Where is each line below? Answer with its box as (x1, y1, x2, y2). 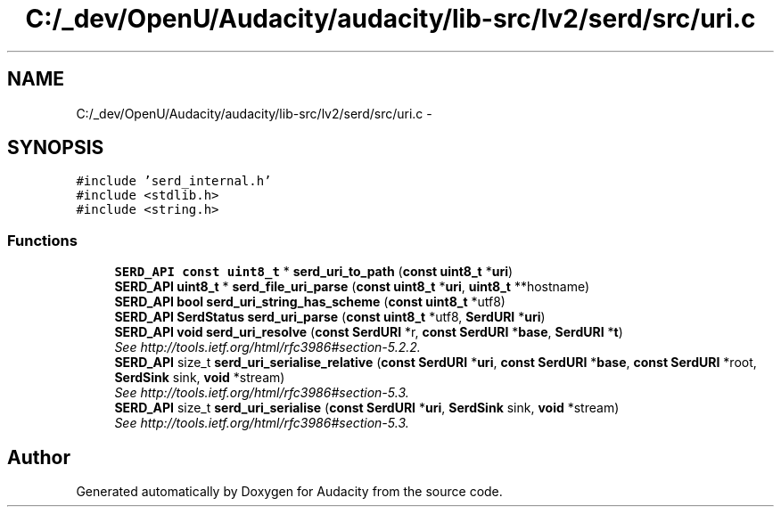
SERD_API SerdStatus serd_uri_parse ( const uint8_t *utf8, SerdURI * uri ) (114, 309, 546, 325)
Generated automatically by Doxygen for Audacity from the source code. (76, 484, 503, 500)
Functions (7, 231, 78, 249)
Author (7, 445, 70, 469)
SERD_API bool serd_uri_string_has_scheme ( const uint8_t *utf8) (114, 294, 506, 310)
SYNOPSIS (7, 136, 104, 159)
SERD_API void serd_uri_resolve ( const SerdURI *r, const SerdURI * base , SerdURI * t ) (114, 324, 623, 340)
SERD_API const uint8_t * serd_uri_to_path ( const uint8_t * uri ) (114, 264, 514, 280)
